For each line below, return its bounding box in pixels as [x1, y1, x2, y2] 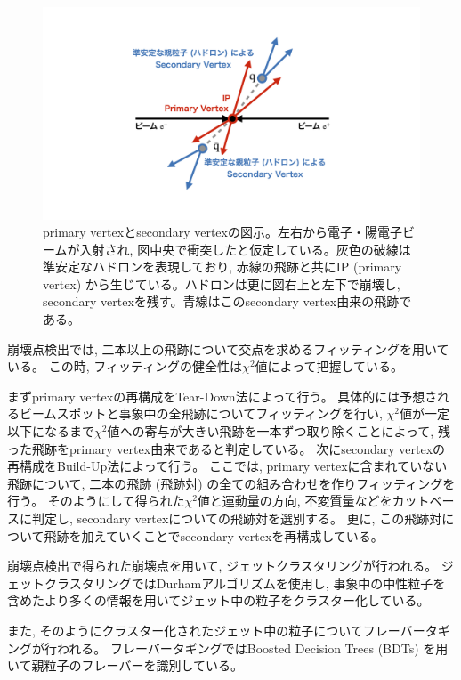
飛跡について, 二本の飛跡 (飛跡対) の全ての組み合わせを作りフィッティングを [7, 474, 456, 492]
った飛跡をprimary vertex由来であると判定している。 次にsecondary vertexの [7, 439, 446, 457]
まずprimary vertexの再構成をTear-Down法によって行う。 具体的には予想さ [7, 386, 438, 405]
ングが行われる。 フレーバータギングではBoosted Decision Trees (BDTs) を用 [7, 638, 449, 657]
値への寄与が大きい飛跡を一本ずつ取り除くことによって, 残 [107, 422, 450, 441]
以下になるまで [7, 422, 94, 441]
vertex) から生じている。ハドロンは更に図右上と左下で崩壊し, [43, 274, 400, 293]
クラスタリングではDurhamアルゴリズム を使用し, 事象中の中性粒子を [44, 573, 446, 592]
